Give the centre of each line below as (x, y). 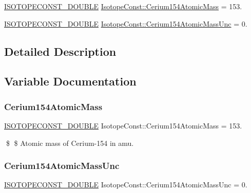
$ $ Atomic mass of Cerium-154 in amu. (70, 143)
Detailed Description (60, 51)
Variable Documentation (70, 81)
